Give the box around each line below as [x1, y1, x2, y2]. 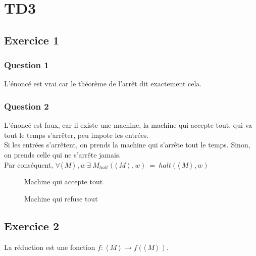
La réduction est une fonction [4, 241, 95, 252]
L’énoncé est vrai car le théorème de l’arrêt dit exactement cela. [4, 78, 202, 89]
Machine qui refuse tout [24, 193, 98, 203]
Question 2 [4, 99, 49, 112]
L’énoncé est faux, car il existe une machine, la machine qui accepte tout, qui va [4, 120, 252, 130]
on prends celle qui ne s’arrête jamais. [4, 149, 121, 160]
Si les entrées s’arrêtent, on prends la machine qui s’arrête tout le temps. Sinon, [4, 139, 250, 150]
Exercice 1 [4, 32, 59, 47]
